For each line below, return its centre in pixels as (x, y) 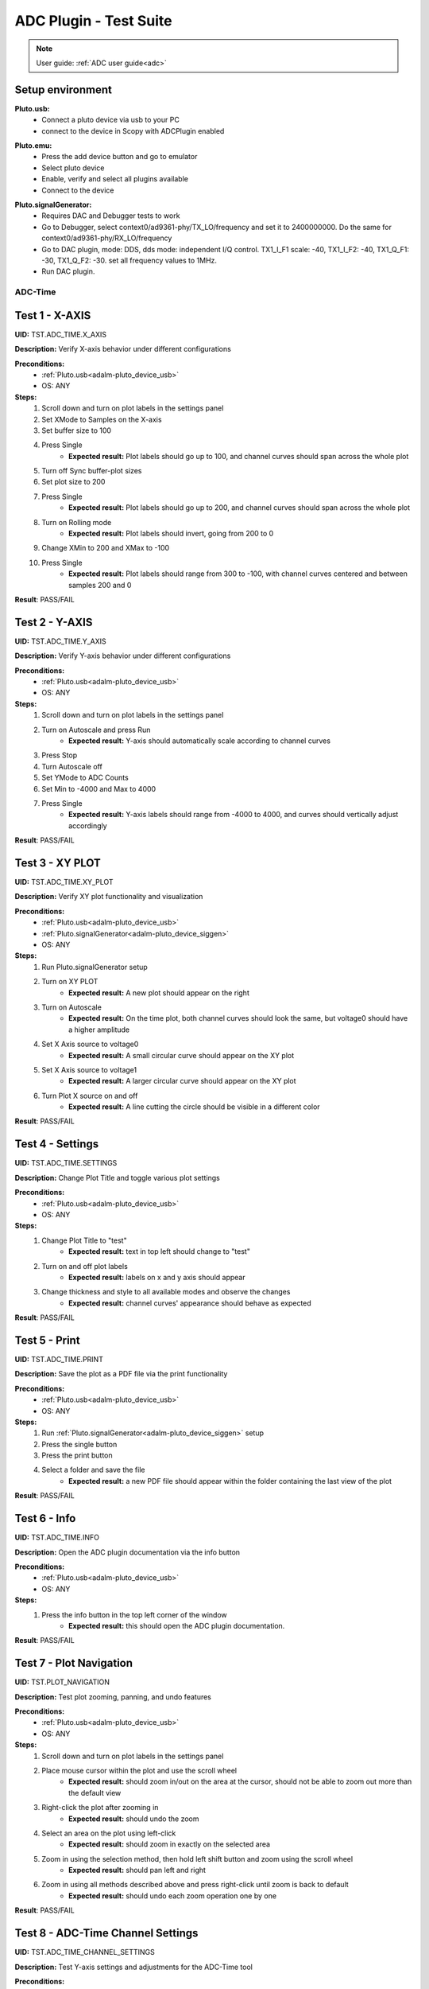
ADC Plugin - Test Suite (93, 21)
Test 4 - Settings (57, 1144)
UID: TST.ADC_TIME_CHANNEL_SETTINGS (85, 1952)
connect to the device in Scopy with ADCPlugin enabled (133, 130)
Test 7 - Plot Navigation (74, 1663)
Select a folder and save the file (93, 1470)
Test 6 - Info (45, 1518)
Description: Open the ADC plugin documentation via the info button (128, 1552)
